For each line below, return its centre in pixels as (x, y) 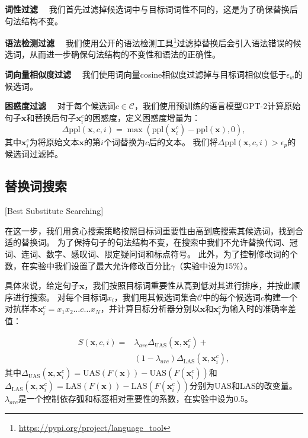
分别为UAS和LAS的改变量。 (243, 386)
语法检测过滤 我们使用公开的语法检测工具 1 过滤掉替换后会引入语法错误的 (149, 42)
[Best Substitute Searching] (54, 211)
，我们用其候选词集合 (155, 297)
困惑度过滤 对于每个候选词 (60, 106)
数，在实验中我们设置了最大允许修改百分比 (88, 265)
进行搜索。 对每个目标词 (60, 297)
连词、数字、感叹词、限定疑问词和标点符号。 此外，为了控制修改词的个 (159, 254)
